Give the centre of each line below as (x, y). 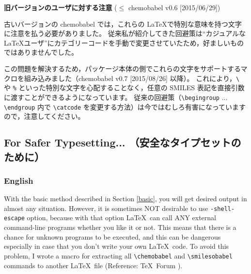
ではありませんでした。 (41, 52)
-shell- (223, 209)
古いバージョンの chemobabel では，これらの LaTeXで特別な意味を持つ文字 (123, 24)
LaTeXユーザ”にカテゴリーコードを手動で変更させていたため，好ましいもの (124, 42)
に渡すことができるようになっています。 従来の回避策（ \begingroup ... (116, 97)
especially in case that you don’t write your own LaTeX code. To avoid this (117, 246)
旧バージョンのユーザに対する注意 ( (61, 7)
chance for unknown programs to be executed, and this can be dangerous (112, 236)
